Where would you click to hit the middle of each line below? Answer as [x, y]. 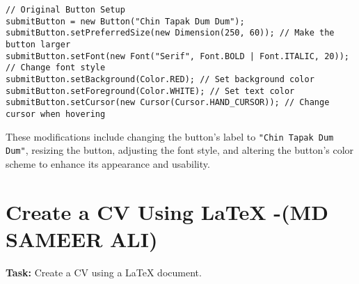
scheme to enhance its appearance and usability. [108, 163]
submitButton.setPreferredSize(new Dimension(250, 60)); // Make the [170, 33]
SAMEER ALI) [82, 238]
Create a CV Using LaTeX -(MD [167, 211]
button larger [38, 44]
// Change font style [56, 68]
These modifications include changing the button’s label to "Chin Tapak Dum [170, 136]
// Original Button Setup [65, 10]
